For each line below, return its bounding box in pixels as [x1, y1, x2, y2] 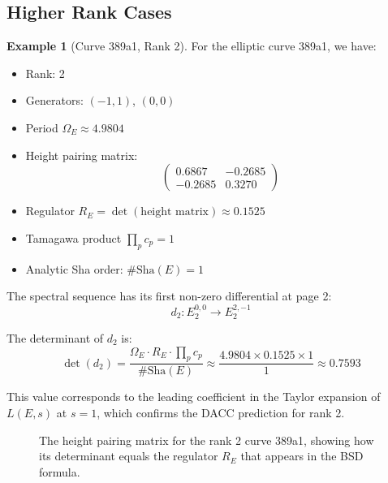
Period [25, 119, 58, 136]
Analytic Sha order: [25, 260, 123, 277]
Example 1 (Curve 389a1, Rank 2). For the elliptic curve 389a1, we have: [6, 37, 377, 54]
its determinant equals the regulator [39, 447, 218, 464]
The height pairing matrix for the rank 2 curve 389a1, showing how [39, 431, 374, 448]
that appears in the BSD [240, 447, 364, 464]
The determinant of [6, 329, 104, 346]
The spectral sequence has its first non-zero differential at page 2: [6, 287, 332, 304]
